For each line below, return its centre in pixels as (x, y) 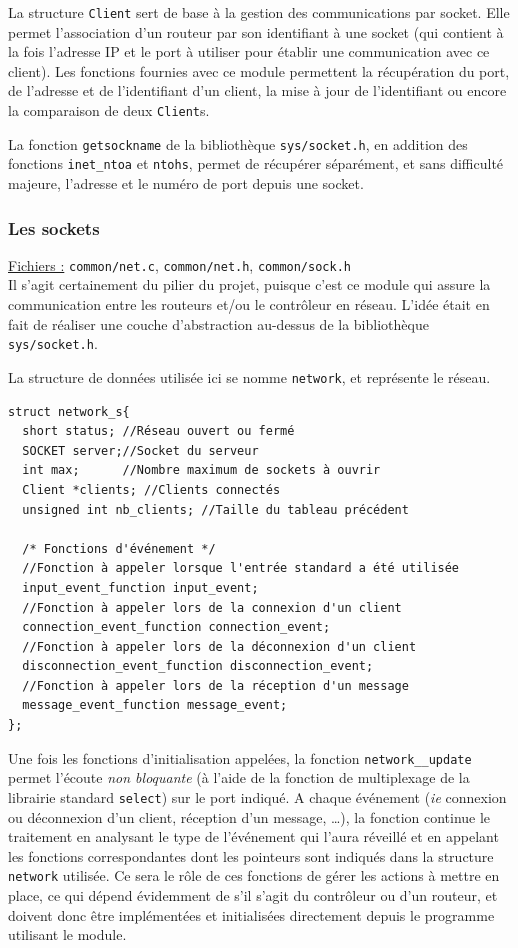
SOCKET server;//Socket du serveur (140, 450)
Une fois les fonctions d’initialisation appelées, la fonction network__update (240, 757)
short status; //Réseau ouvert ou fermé (158, 431)
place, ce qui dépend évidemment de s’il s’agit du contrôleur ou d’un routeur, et (253, 895)
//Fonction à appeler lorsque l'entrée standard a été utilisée (241, 568)
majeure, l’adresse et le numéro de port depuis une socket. (186, 183)
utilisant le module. (67, 934)
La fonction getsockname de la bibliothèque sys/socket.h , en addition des (238, 143)
